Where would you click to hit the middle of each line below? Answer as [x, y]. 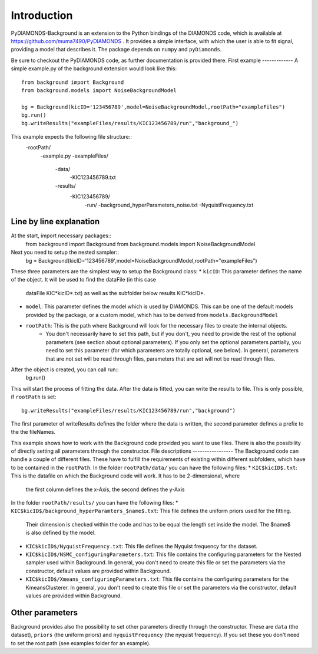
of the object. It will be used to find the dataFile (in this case [83, 280]
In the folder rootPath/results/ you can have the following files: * [95, 503]
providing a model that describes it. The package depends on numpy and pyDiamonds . [116, 50]
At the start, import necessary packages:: [61, 236]
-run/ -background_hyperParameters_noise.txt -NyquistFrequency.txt [169, 205]
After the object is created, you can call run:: [65, 369]
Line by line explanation [55, 222]
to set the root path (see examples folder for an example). [81, 643]
